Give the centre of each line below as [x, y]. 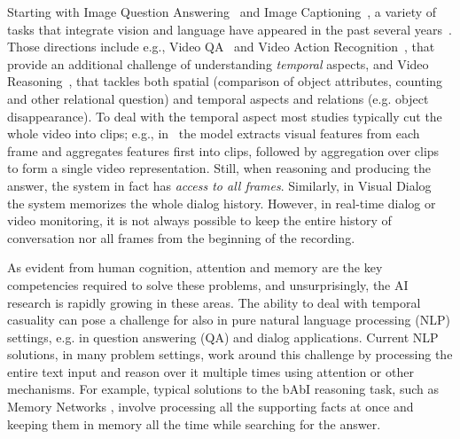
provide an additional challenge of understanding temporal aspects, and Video [218, 63]
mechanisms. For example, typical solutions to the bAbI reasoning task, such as [223, 389]
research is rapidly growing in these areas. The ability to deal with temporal [214, 302]
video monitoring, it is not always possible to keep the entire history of [199, 220]
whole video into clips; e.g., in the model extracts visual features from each [214, 133]
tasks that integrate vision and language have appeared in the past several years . [230, 29]
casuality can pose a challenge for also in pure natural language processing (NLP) [229, 320]
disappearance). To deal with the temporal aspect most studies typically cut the [225, 116]
